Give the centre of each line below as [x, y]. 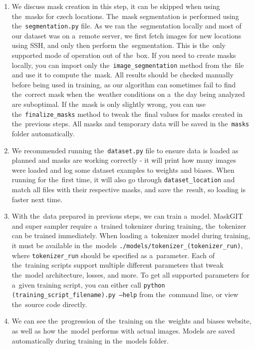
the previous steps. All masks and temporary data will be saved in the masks [130, 124]
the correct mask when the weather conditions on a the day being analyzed [128, 94]
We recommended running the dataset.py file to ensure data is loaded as [125, 150]
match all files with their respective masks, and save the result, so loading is [128, 189]
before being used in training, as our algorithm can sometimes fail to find [124, 84]
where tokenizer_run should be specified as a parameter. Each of [113, 255]
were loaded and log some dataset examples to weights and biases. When [123, 170]
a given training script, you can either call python [88, 284]
